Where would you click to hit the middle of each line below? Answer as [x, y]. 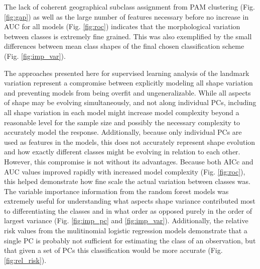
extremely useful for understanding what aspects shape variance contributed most [130, 201]
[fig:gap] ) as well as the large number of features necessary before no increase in [126, 16]
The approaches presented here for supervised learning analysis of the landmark [127, 73]
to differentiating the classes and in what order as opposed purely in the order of [128, 210]
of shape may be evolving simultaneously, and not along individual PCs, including [130, 102]
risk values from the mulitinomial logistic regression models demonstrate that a [126, 231]
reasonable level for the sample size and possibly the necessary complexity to [122, 122]
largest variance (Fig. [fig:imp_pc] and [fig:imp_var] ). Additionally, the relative [126, 220]
